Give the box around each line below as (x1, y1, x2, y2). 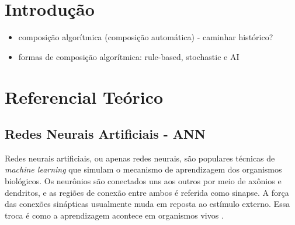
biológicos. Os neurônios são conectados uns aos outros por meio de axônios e (5, 175, 282, 187)
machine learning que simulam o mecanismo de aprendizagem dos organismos (5, 163, 282, 175)
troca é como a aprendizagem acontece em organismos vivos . (5, 209, 224, 221)
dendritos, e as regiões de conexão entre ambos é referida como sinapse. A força (5, 186, 289, 198)
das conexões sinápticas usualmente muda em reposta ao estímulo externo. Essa (5, 198, 290, 210)
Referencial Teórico (5, 85, 164, 108)
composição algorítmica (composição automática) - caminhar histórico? (18, 31, 273, 43)
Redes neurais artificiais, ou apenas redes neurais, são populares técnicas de (5, 152, 275, 164)
